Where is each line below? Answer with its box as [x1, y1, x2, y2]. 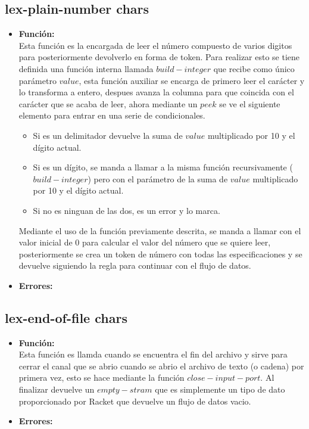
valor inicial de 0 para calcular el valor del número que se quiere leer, [18, 236, 271, 248]
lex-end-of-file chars [5, 308, 127, 327]
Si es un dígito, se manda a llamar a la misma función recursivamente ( [33, 161, 293, 173]
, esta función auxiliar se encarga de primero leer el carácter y [79, 74, 305, 86]
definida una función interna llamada [18, 62, 154, 74]
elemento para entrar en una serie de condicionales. [18, 109, 205, 122]
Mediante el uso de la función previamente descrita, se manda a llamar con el [18, 224, 301, 237]
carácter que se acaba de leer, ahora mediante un [18, 97, 198, 110]
